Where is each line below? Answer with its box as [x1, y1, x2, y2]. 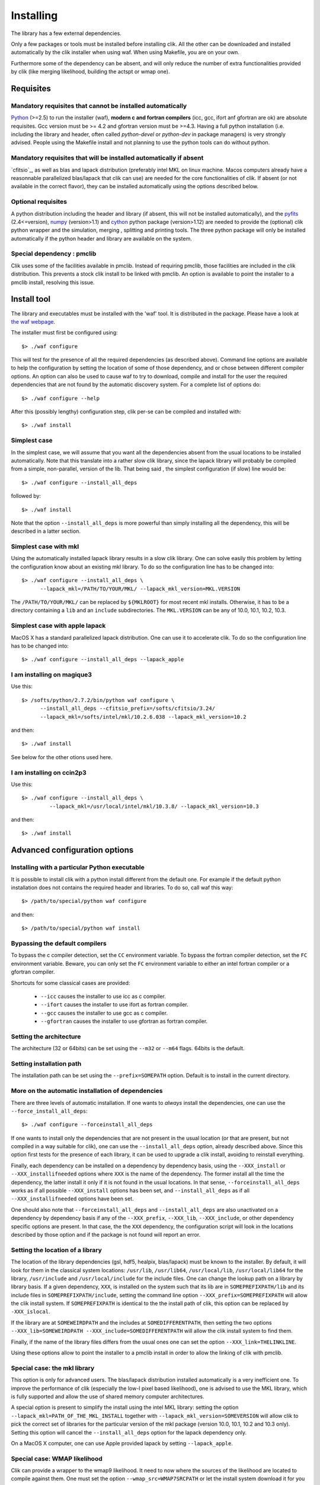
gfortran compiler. [11, 968, 55, 975]
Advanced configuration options [11, 845, 134, 855]
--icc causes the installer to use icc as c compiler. [40, 993, 166, 1000]
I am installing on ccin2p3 [11, 768, 87, 776]
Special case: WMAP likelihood [11, 1454, 103, 1462]
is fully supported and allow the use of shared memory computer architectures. [11, 1393, 204, 1400]
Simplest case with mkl [11, 542, 79, 551]
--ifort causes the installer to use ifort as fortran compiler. [40, 1001, 189, 1008]
